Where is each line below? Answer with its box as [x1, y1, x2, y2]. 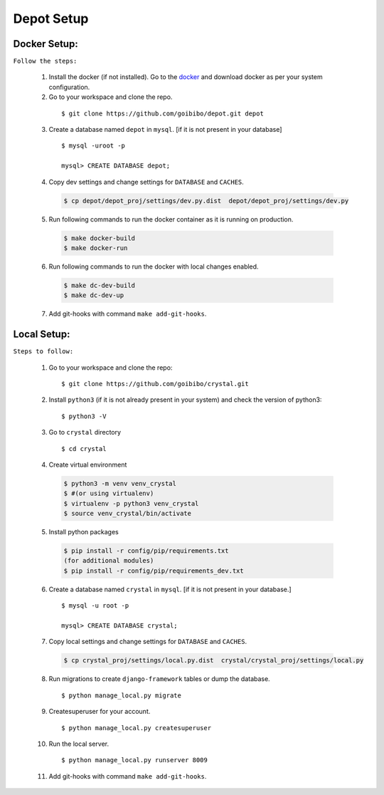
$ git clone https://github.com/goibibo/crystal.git [61, 380, 249, 388]
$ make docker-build [63, 234, 135, 242]
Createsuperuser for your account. [48, 707, 151, 716]
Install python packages [48, 528, 119, 536]
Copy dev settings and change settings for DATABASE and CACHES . [48, 177, 245, 186]
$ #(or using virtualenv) [63, 489, 154, 498]
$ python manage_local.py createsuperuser [61, 724, 212, 732]
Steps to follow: [13, 348, 74, 355]
